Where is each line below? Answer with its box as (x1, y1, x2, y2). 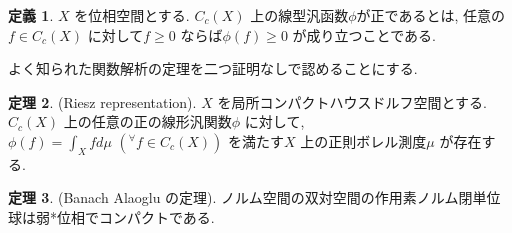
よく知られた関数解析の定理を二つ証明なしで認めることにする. (8, 58, 418, 79)
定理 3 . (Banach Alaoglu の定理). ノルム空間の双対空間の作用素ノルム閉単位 (8, 187, 501, 208)
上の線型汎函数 (250, 5, 349, 25)
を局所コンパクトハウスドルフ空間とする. (217, 91, 487, 112)
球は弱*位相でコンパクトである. (8, 206, 215, 227)
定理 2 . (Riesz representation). (8, 91, 197, 112)
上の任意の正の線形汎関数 (63, 111, 232, 132)
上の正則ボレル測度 (300, 130, 427, 151)
